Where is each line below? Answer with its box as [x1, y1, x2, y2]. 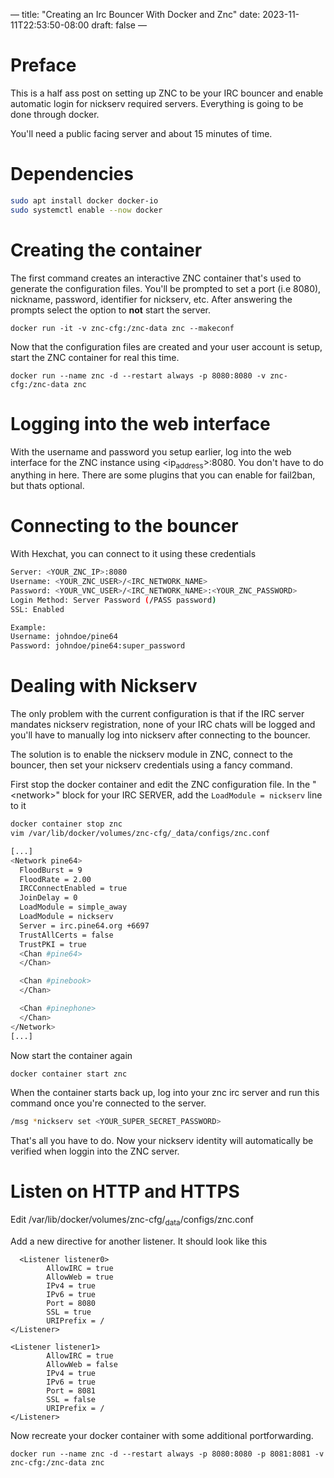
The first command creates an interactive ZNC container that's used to [10, 272, 302, 284]
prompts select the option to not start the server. [10, 304, 211, 316]
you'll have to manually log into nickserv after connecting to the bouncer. [10, 729, 311, 741]
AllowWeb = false [46, 1360, 118, 1370]
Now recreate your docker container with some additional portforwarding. [10, 1430, 314, 1442]
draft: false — [91, 19, 147, 31]
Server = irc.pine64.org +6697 [19, 920, 150, 931]
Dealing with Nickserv [10, 675, 198, 698]
